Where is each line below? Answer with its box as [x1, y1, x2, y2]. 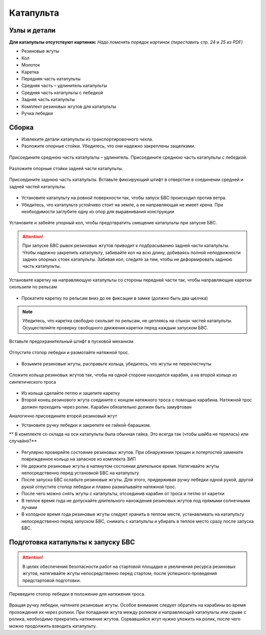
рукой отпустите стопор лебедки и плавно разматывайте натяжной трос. [21, 484, 176, 490]
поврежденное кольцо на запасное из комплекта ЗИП [21, 456, 136, 462]
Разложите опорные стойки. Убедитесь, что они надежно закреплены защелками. [21, 143, 196, 149]
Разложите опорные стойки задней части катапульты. [9, 166, 123, 172]
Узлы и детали [9, 26, 56, 35]
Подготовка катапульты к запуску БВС [9, 538, 135, 546]
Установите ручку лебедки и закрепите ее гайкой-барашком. [21, 422, 151, 428]
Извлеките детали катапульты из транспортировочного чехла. [21, 136, 154, 142]
